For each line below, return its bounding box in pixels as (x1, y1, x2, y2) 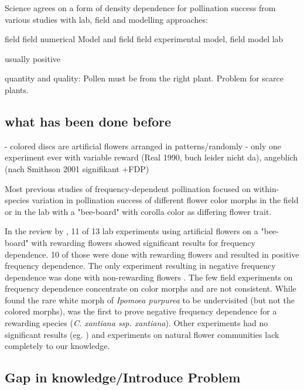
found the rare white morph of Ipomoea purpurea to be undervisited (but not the (5, 293, 295, 306)
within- (253, 182, 279, 194)
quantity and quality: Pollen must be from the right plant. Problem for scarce (5, 72, 283, 84)
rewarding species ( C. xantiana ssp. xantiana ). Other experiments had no (5, 317, 268, 329)
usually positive (5, 52, 61, 64)
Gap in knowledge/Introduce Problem (5, 368, 241, 386)
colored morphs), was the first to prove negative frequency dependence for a (5, 305, 277, 317)
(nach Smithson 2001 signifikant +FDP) (5, 162, 149, 175)
